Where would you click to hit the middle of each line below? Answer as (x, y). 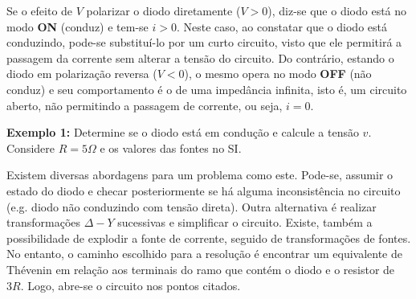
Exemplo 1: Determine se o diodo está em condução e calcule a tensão (183, 132)
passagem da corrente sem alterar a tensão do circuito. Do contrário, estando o (200, 57)
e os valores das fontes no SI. (171, 147)
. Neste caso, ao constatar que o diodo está (281, 26)
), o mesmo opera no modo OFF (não (278, 74)
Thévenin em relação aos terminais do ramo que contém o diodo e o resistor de (201, 269)
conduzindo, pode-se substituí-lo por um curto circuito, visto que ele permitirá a (204, 42)
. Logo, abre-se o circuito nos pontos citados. (131, 285)
